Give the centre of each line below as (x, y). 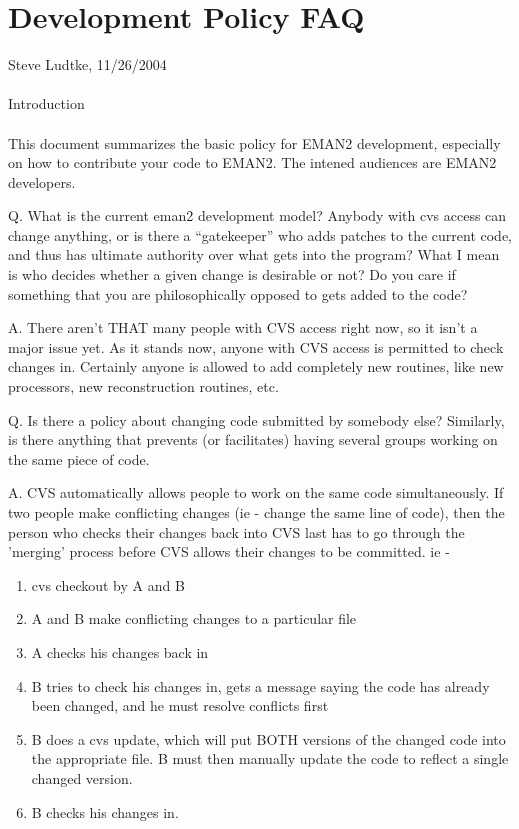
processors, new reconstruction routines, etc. (143, 386)
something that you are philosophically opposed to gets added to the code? (238, 293)
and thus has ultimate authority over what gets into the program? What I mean (254, 254)
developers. (42, 181)
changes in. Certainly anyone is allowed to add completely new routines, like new (256, 366)
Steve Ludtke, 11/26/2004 (87, 64)
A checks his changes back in (120, 651)
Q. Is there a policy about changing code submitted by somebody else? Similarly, (256, 419)
